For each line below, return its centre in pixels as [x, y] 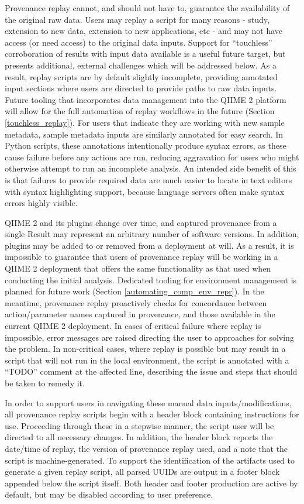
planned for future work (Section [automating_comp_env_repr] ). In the [134, 291]
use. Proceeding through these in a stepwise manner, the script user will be [139, 425]
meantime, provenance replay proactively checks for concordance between [136, 302]
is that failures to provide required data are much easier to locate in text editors [148, 179]
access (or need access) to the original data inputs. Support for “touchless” [139, 42]
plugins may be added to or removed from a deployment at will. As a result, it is [149, 245]
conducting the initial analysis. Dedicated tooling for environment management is [151, 280]
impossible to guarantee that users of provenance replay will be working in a [141, 257]
